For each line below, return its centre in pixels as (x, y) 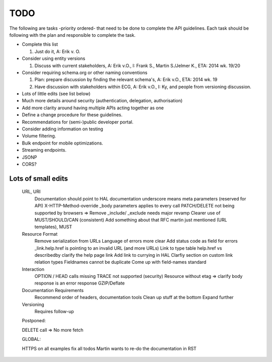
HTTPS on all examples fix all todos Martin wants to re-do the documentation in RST (109, 348)
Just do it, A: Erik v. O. (57, 51)
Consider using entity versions (54, 58)
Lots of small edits (39, 178)
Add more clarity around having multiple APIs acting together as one (93, 108)
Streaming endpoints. (44, 150)
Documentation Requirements (53, 290)
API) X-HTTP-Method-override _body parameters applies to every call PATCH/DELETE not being (134, 206)
